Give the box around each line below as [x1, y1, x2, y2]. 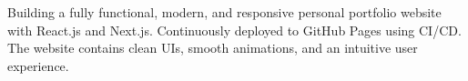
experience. [7, 56, 69, 75]
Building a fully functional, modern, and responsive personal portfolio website [7, 3, 442, 21]
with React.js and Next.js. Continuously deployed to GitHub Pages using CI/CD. [7, 20, 462, 39]
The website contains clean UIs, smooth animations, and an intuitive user [7, 38, 418, 57]
